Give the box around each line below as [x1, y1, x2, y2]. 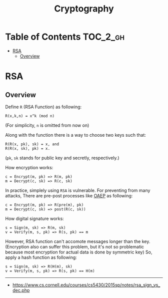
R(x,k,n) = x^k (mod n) [5, 113, 55, 118]
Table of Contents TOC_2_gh [5, 31, 125, 43]
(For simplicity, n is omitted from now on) [5, 122, 89, 128]
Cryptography [54, 3, 114, 15]
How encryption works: [5, 164, 53, 170]
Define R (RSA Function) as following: [5, 104, 82, 110]
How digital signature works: [5, 215, 64, 221]
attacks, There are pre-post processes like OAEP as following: [5, 192, 133, 198]
